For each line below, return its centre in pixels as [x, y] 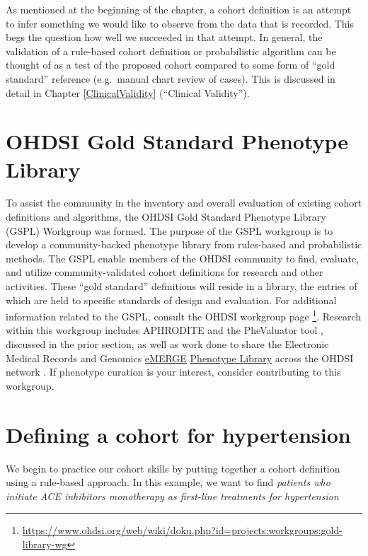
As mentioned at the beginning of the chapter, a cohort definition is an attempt [179, 9]
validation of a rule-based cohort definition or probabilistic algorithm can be [171, 51]
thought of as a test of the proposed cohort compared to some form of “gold [171, 65]
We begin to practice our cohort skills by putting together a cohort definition [173, 468]
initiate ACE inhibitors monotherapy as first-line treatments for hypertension [172, 496]
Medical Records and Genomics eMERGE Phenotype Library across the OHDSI [180, 358]
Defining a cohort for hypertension [178, 434]
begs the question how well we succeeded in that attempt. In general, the [164, 37]
